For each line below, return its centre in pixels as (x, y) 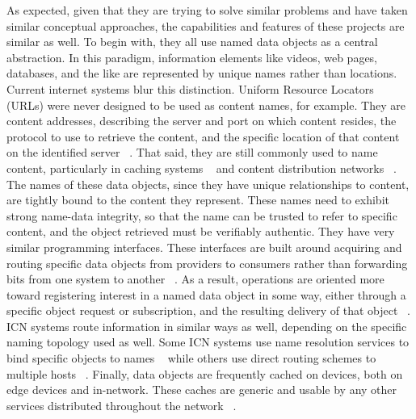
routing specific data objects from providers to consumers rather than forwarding (207, 263)
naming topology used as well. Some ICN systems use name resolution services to (208, 342)
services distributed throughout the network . (122, 405)
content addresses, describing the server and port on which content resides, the (202, 121)
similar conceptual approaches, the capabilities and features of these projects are (206, 25)
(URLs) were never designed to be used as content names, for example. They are (206, 105)
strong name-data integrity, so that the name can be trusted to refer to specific (202, 215)
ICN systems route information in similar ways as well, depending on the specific (207, 326)
